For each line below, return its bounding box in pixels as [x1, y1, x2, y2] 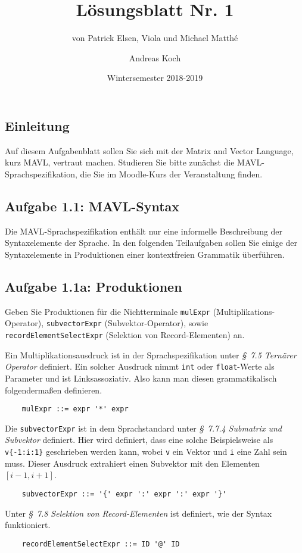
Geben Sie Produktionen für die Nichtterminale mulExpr [5, 305, 210, 317]
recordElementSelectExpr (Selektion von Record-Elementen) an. [5, 329, 245, 340]
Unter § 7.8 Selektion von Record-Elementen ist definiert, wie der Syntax [5, 507, 272, 519]
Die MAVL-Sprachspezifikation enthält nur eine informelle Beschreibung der [5, 224, 283, 237]
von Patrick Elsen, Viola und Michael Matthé [71, 32, 238, 44]
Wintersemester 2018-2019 [107, 71, 203, 84]
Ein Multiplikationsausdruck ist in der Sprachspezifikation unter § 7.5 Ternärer [5, 348, 297, 361]
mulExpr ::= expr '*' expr [21, 405, 129, 414]
